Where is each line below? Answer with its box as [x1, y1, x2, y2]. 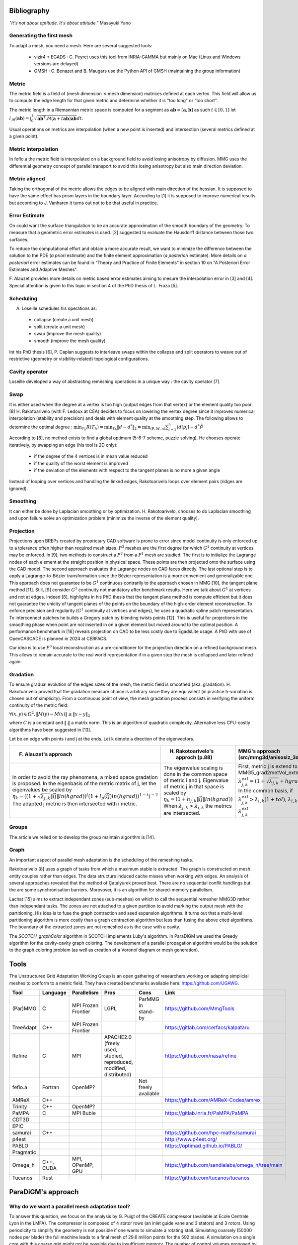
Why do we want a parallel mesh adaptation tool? [9, 1203, 130, 1210]
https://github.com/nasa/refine [164, 1052, 237, 1059]
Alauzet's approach [24, 750, 72, 757]
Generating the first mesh [9, 32, 73, 39]
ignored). [9, 486, 28, 492]
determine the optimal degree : [9, 424, 73, 430]
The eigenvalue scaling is [163, 764, 223, 771]
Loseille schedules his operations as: [21, 305, 97, 311]
